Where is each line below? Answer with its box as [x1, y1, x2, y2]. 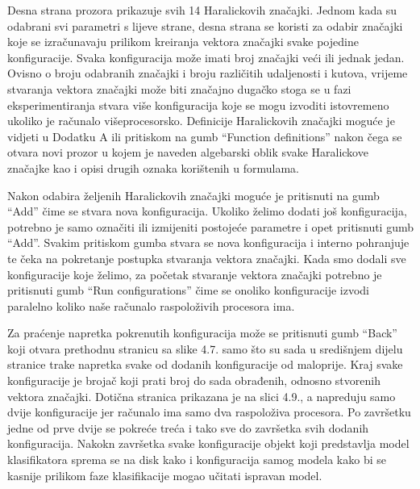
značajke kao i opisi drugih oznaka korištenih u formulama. [7, 159, 299, 176]
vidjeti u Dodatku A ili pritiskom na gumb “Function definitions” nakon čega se [7, 127, 402, 144]
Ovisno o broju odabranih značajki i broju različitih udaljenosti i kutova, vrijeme [7, 65, 408, 81]
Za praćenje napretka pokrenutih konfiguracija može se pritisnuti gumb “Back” [7, 324, 397, 341]
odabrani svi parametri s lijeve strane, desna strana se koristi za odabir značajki [7, 17, 403, 34]
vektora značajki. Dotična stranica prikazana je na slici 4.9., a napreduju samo [7, 387, 396, 404]
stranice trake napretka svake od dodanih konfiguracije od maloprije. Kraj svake [7, 356, 403, 373]
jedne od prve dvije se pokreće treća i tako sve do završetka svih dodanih [7, 419, 369, 436]
